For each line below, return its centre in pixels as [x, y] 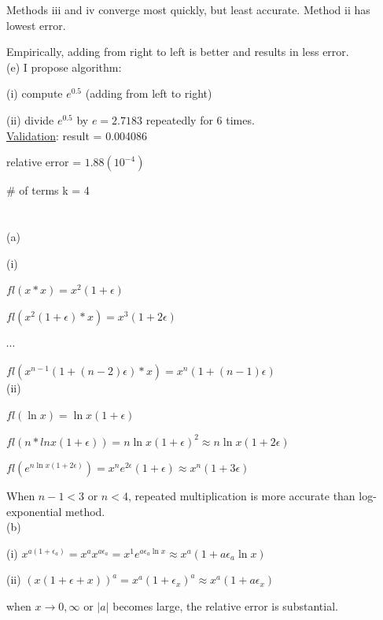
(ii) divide [30, 119]
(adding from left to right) [149, 93]
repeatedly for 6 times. [200, 119]
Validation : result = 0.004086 [77, 135]
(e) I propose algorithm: [64, 67]
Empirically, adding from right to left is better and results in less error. [178, 52]
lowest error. [36, 25]
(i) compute [35, 93]
